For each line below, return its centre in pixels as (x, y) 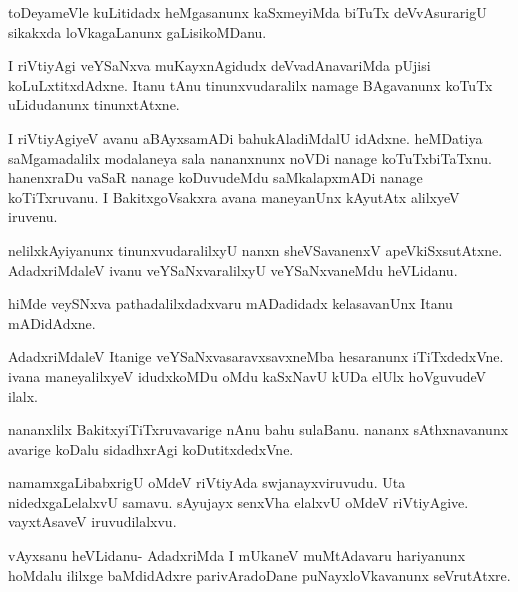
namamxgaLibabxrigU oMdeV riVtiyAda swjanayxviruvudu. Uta (207, 482)
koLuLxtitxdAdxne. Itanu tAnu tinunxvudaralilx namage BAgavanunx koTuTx (250, 84)
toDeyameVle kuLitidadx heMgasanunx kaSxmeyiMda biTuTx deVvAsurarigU (247, 12)
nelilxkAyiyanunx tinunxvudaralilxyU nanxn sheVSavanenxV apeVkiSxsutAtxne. (255, 249)
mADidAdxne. (52, 322)
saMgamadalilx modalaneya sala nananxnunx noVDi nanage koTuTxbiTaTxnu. (250, 157)
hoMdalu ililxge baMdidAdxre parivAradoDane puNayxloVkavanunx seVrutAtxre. (259, 574)
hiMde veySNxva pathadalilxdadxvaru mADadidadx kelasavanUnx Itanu (230, 303)
